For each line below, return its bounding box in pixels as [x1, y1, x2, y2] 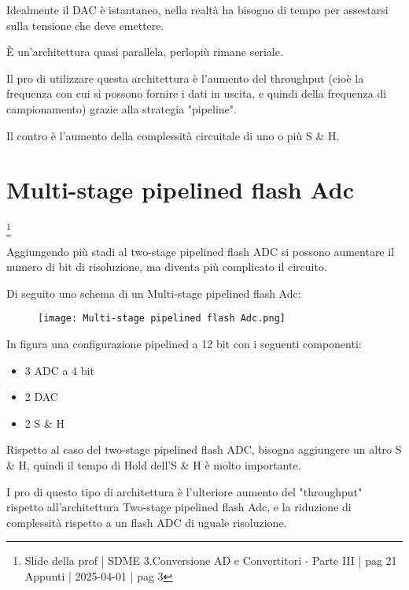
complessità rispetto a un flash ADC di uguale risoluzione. [6, 514, 287, 530]
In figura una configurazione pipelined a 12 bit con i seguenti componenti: [6, 336, 362, 352]
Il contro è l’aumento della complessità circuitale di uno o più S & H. [6, 127, 340, 143]
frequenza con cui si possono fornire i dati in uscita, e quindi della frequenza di [6, 85, 387, 102]
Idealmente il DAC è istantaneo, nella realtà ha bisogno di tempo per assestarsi [6, 2, 389, 17]
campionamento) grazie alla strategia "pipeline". [6, 100, 237, 117]
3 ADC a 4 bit [24, 362, 94, 378]
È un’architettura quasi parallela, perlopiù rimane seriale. [6, 43, 283, 60]
